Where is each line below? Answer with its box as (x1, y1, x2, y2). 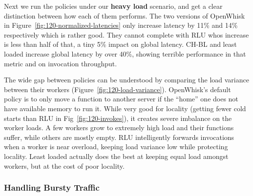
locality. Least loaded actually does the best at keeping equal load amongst (4, 151, 229, 161)
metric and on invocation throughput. (4, 58, 117, 68)
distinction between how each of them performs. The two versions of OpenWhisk (4, 10, 245, 20)
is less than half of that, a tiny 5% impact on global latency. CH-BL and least (4, 39, 237, 49)
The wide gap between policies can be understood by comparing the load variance (4, 75, 249, 85)
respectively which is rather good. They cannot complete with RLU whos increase (4, 29, 249, 39)
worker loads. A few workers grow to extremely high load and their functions (4, 122, 234, 133)
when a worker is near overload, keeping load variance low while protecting (4, 141, 228, 152)
